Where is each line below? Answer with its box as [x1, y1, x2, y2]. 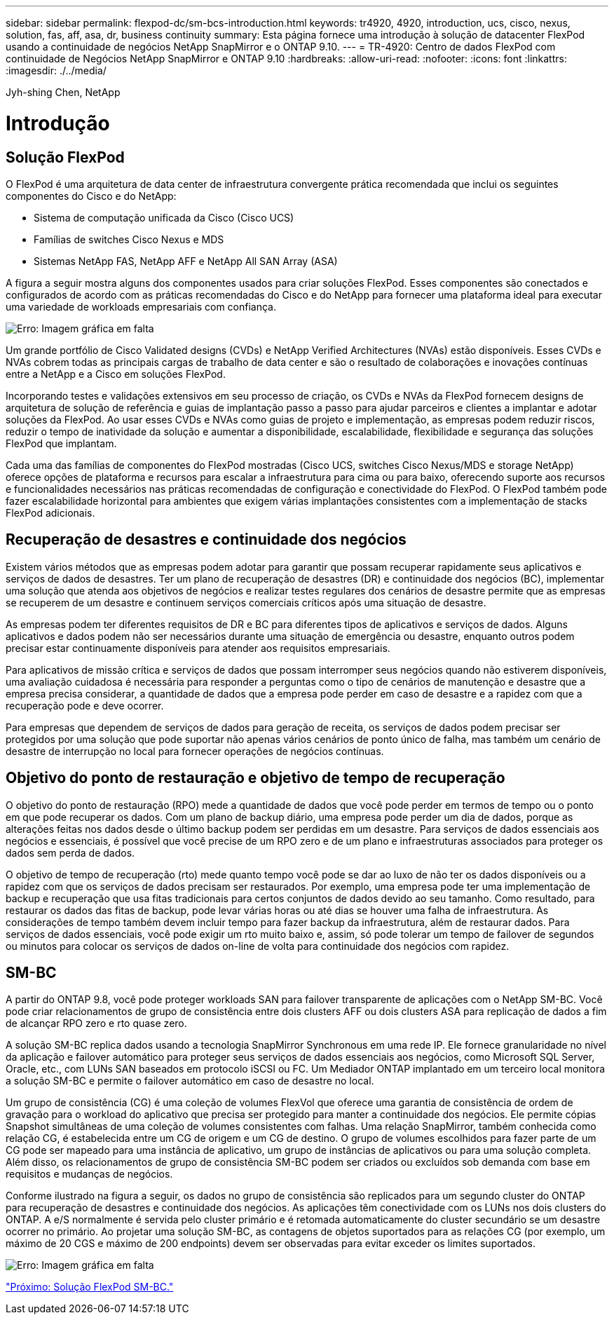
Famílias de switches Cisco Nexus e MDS [34, 233, 224, 245]
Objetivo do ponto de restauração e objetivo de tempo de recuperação [6, 769, 505, 787]
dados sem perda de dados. [6, 846, 135, 859]
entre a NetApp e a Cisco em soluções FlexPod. [6, 367, 226, 380]
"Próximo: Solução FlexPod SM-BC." [6, 1281, 174, 1293]
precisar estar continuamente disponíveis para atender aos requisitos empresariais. [6, 641, 390, 654]
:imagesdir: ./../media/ [6, 64, 107, 76]
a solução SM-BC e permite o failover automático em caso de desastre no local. [6, 1075, 374, 1087]
